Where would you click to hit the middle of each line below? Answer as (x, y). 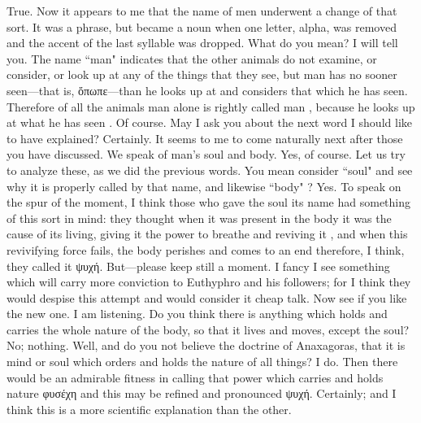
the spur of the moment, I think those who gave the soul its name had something (208, 202)
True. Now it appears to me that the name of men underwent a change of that (202, 11)
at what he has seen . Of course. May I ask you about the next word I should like (209, 122)
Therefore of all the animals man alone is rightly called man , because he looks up (211, 106)
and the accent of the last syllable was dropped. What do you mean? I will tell (202, 43)
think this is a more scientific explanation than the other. (149, 409)
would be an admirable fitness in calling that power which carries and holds (195, 377)
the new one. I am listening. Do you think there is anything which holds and (197, 314)
